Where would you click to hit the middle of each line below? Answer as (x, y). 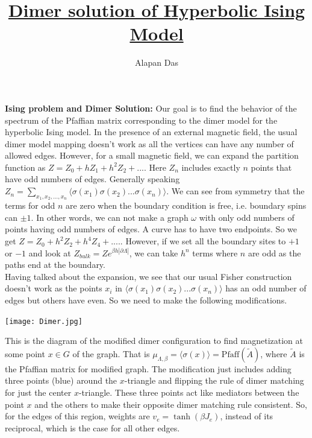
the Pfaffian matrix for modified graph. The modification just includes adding (148, 368)
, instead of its (247, 416)
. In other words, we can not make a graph (110, 217)
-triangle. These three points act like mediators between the (189, 392)
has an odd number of (266, 288)
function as (25, 167)
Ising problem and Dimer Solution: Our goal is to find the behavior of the (151, 108)
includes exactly (211, 167)
